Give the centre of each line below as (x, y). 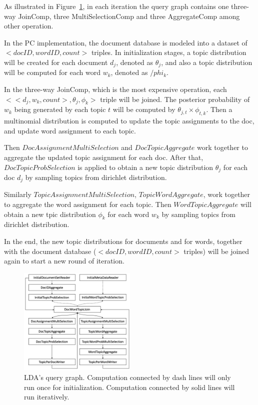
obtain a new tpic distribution (50, 214)
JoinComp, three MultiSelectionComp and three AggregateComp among (129, 16)
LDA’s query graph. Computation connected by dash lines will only (127, 377)
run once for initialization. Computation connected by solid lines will (129, 387)
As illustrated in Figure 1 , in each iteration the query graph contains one (116, 6)
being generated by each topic (60, 109)
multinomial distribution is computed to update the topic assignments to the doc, (129, 121)
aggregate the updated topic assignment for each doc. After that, (104, 157)
